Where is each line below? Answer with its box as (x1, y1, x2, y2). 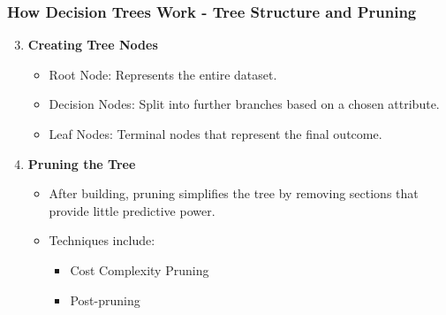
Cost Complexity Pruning (70, 260, 209, 279)
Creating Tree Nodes (27, 35, 158, 54)
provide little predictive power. (49, 201, 215, 219)
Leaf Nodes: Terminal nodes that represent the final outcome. (49, 125, 382, 142)
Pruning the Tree (27, 154, 136, 173)
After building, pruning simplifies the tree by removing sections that (49, 184, 419, 203)
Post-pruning (70, 290, 140, 309)
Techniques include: (49, 231, 155, 250)
